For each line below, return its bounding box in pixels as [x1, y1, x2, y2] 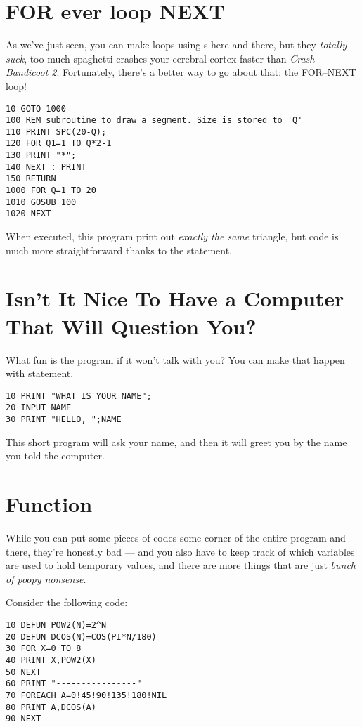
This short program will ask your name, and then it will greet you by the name [6, 434, 347, 449]
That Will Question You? [6, 311, 257, 340]
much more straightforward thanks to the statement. [6, 242, 232, 257]
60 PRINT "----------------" [6, 679, 142, 689]
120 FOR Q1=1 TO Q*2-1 [6, 138, 112, 149]
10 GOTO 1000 [6, 103, 66, 114]
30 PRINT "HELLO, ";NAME [6, 414, 122, 425]
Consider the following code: [6, 595, 128, 610]
